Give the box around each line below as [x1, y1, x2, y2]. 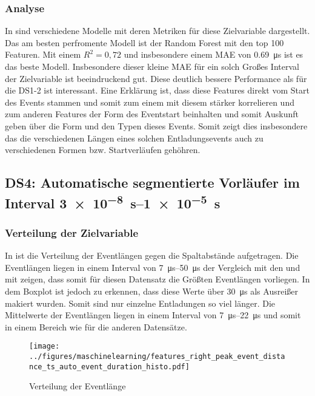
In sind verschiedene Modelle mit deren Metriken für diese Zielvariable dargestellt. [5, 24, 310, 37]
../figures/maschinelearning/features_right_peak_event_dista [29, 352, 285, 361]
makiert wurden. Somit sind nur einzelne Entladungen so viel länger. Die [5, 296, 276, 309]
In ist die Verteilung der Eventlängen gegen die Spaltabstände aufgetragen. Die [5, 249, 299, 262]
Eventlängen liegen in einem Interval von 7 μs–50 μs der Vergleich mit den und [5, 261, 300, 273]
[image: [29, 342, 60, 351]
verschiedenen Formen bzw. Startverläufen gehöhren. [5, 143, 201, 156]
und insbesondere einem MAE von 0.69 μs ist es [124, 48, 303, 61]
